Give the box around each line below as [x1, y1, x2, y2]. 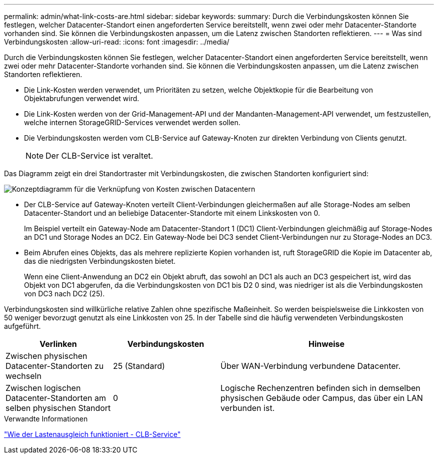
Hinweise [308, 339, 344, 349]
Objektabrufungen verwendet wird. [24, 94, 139, 103]
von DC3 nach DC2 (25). [24, 289, 105, 298]
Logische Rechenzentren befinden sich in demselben [220, 383, 420, 393]
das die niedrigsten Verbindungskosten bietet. [24, 257, 176, 265]
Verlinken [39, 339, 77, 349]
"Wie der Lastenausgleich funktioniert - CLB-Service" [4, 430, 181, 438]
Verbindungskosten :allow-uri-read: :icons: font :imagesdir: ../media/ [4, 38, 229, 46]
